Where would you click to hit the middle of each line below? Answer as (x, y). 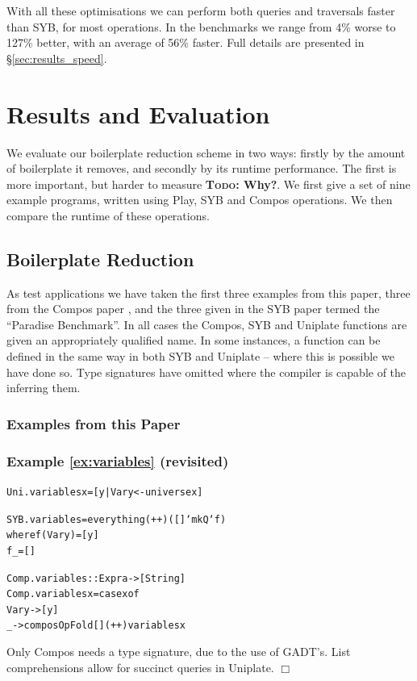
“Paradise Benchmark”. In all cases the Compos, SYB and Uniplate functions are (207, 324)
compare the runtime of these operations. (108, 215)
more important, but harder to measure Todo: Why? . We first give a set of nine (208, 184)
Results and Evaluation (138, 113)
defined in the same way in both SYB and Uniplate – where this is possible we (200, 356)
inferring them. (44, 388)
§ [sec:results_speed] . (57, 58)
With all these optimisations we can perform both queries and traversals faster (201, 10)
